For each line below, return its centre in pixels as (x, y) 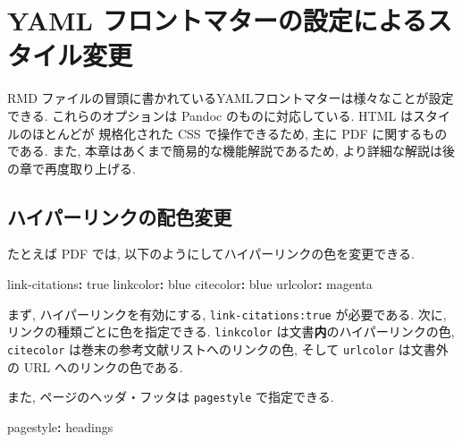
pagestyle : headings (60, 426)
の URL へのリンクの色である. (95, 366)
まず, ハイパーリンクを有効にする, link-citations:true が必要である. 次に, (227, 314)
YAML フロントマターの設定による (217, 20)
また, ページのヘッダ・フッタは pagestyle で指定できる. (171, 397)
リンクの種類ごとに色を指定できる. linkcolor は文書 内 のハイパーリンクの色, (231, 331)
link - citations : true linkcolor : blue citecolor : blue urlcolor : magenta (190, 284)
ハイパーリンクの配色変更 (120, 216)
